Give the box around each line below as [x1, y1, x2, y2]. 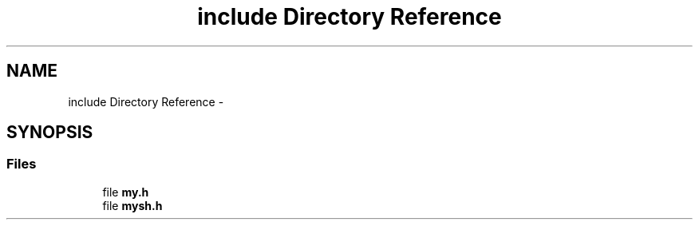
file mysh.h [102, 198, 163, 212]
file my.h [102, 184, 149, 199]
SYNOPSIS [6, 122, 93, 143]
